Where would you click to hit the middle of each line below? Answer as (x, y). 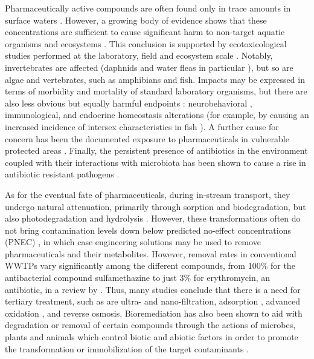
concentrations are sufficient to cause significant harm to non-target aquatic (145, 32)
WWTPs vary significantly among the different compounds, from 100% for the (150, 265)
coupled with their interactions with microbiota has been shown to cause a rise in (155, 162)
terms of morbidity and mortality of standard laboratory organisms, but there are (156, 91)
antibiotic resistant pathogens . (62, 174)
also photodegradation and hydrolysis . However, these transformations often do (153, 218)
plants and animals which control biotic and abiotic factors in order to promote (152, 337)
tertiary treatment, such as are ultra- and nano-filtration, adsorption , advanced (152, 301)
